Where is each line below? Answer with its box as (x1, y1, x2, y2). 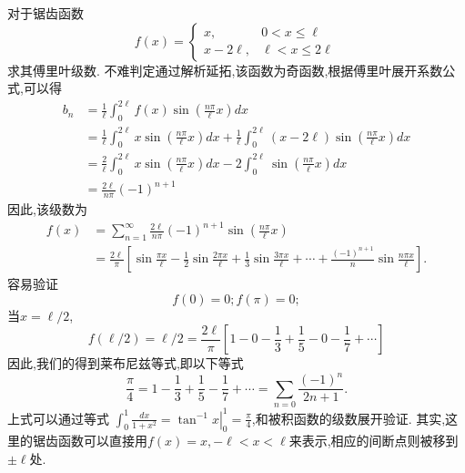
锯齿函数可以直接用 (32, 431, 147, 450)
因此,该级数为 (7, 200, 87, 219)
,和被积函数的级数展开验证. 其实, (251, 408, 446, 427)
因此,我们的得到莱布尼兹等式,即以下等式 (7, 354, 244, 373)
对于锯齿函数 (7, 4, 84, 22)
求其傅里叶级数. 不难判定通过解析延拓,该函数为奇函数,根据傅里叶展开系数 (7, 60, 443, 79)
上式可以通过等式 (7, 408, 109, 427)
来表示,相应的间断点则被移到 (288, 431, 459, 450)
